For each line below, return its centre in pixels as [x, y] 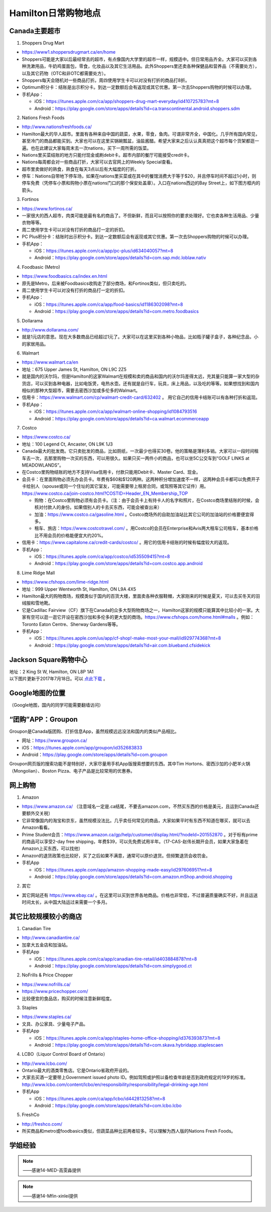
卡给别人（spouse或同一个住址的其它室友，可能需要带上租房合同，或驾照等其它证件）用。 [115, 486]
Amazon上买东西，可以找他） [52, 848]
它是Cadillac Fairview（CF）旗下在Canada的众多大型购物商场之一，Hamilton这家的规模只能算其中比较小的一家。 [139, 610]
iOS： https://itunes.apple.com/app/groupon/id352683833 [82, 747]
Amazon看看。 [37, 828]
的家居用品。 [35, 344]
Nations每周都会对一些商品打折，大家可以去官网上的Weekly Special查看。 [98, 162]
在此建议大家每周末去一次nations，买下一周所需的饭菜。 [93, 148]
